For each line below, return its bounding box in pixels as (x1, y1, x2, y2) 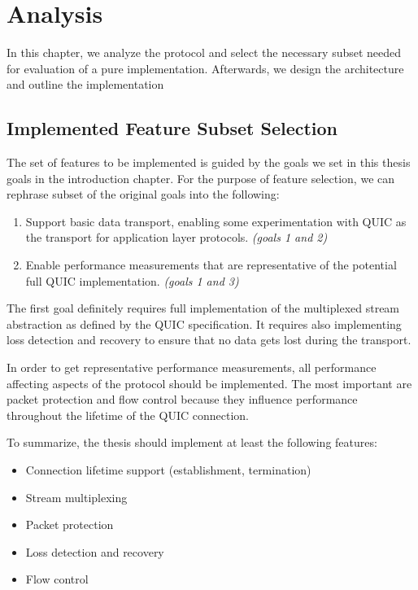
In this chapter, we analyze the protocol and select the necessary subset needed (7, 44, 402, 61)
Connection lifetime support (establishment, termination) (25, 461, 311, 479)
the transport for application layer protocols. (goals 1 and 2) (25, 229, 328, 246)
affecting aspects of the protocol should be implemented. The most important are (7, 374, 412, 391)
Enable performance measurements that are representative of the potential (25, 256, 397, 273)
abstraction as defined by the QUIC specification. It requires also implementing (7, 315, 402, 332)
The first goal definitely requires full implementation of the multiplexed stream (7, 299, 400, 317)
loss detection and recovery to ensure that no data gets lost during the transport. (7, 331, 411, 348)
